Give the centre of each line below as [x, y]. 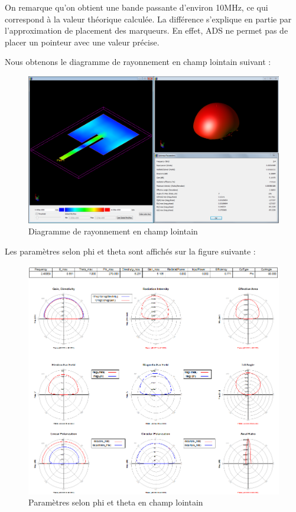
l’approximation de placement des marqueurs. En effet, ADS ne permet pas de [147, 30]
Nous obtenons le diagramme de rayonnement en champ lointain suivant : [138, 62]
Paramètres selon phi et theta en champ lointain [116, 502]
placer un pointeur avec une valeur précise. [82, 42]
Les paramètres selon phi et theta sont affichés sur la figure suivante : [130, 251]
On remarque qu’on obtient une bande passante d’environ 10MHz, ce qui [136, 7]
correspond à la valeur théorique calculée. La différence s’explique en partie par [148, 19]
